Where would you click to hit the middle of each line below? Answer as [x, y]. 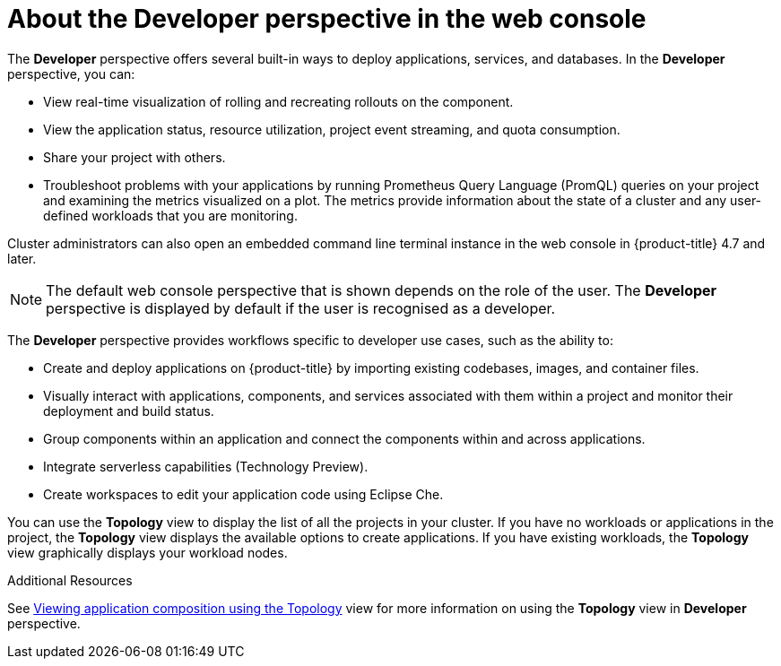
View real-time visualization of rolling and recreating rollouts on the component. [278, 101]
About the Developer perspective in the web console [327, 19]
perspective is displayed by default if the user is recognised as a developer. [301, 308]
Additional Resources [70, 580]
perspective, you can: [71, 74]
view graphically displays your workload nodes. [148, 552]
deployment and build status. [129, 411]
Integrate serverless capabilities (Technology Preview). [206, 466]
